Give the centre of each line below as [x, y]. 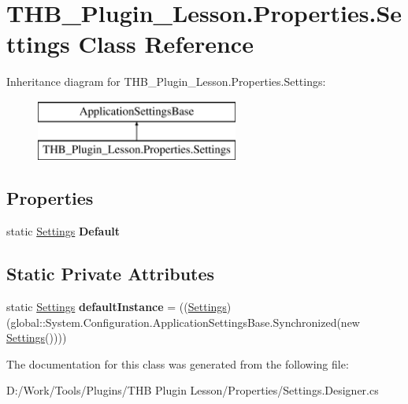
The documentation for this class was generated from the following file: [178, 363]
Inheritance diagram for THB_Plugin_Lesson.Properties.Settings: [166, 82]
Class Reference [166, 44]
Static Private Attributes [111, 274]
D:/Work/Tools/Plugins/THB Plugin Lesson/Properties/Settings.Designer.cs [193, 390]
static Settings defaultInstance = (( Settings [117, 307]
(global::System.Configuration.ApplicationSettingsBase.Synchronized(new [183, 322]
